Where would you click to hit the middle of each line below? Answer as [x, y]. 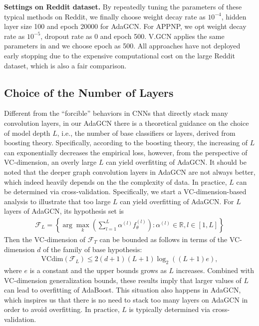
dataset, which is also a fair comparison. [65, 65]
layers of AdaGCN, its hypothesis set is [64, 211]
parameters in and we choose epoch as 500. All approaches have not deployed [122, 46]
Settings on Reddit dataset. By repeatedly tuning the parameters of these [123, 6]
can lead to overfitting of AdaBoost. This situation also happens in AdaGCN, [123, 290]
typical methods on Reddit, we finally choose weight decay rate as [105, 16]
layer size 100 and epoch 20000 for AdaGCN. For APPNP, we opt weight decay [125, 26]
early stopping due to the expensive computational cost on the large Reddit [120, 55]
